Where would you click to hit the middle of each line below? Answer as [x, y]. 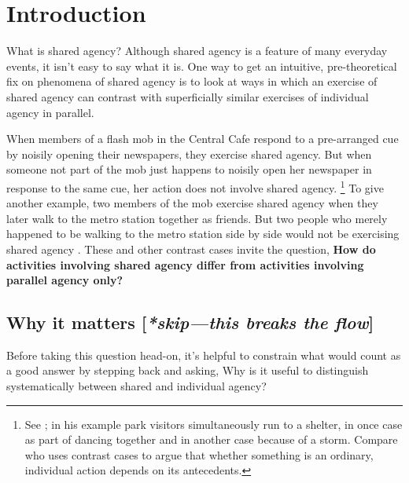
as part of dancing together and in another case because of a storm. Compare [211, 439]
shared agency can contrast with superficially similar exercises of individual [188, 96]
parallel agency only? [65, 280]
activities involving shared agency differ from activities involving [185, 264]
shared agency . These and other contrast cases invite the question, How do [191, 249]
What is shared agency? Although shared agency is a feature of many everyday [197, 51]
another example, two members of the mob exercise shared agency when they [192, 203]
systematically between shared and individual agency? [136, 386]
